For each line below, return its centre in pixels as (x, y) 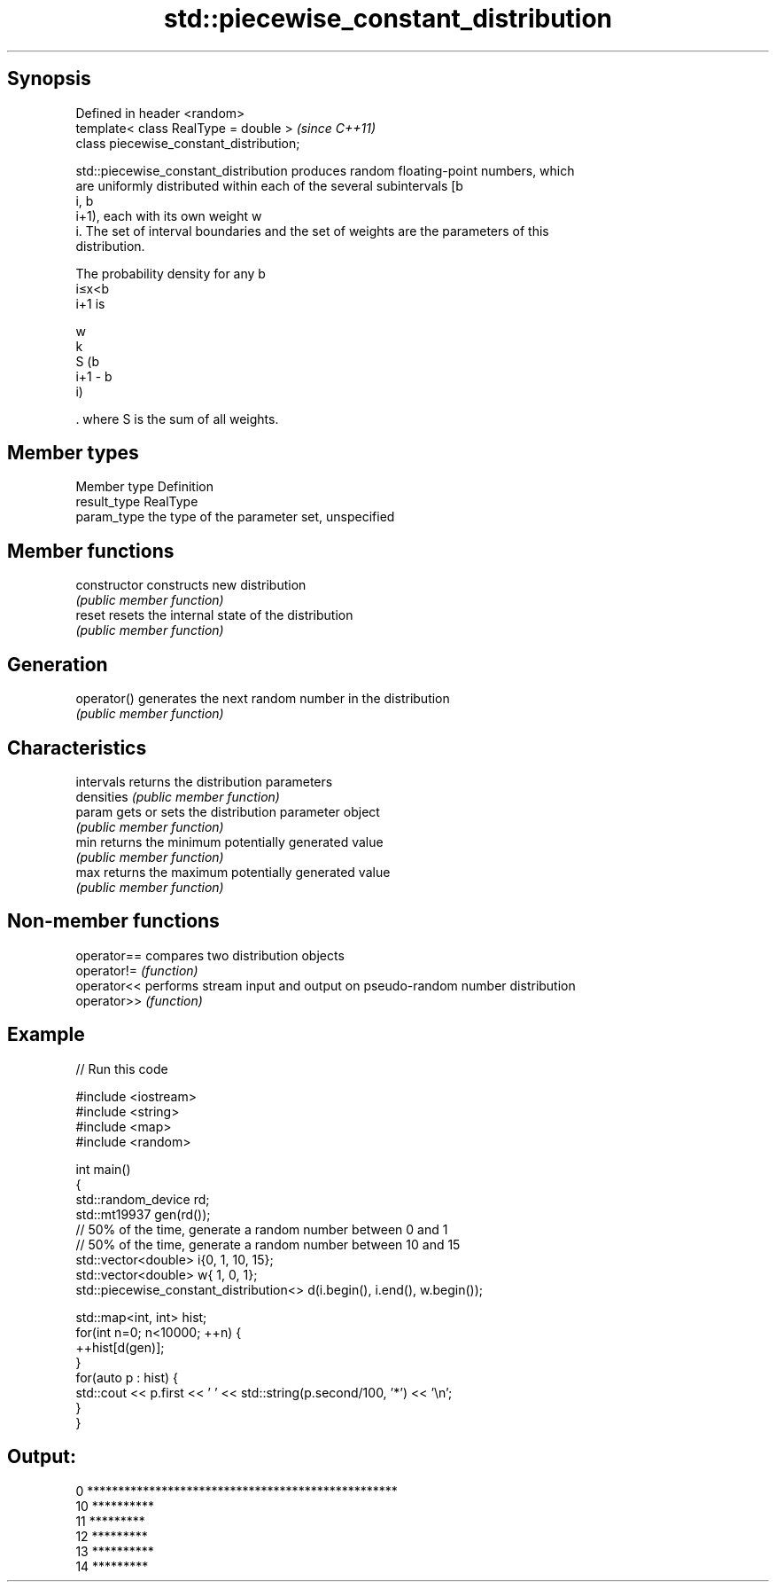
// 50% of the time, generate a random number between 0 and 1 (262, 1229)
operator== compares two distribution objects (210, 955)
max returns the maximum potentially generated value (233, 872)
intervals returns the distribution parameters (204, 781)
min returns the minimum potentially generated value (229, 841)
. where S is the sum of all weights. (177, 419)
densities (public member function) (178, 796)
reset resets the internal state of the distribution (214, 615)
